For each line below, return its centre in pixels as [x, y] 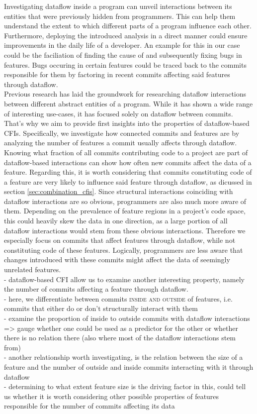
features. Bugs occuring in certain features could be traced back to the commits [125, 64]
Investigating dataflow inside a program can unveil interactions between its [118, 6]
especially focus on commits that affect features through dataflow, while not [120, 240]
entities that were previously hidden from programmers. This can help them [120, 16]
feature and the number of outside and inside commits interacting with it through [129, 366]
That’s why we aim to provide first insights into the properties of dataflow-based [127, 123]
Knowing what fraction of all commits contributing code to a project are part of [126, 152]
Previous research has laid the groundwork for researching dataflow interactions [125, 94]
